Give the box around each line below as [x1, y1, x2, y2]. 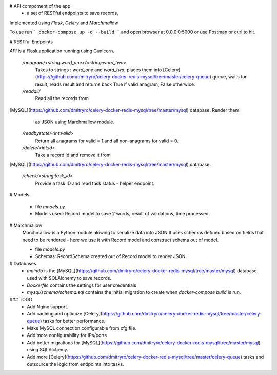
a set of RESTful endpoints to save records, [27, 10, 119, 16]
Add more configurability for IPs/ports [27, 332, 107, 339]
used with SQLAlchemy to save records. [27, 275, 112, 281]
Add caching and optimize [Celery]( [27, 311, 103, 317]
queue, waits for [212, 74, 247, 80]
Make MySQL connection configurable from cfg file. [27, 325, 137, 331]
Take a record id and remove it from [35, 152, 111, 158]
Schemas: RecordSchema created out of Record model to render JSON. [35, 253, 187, 259]
